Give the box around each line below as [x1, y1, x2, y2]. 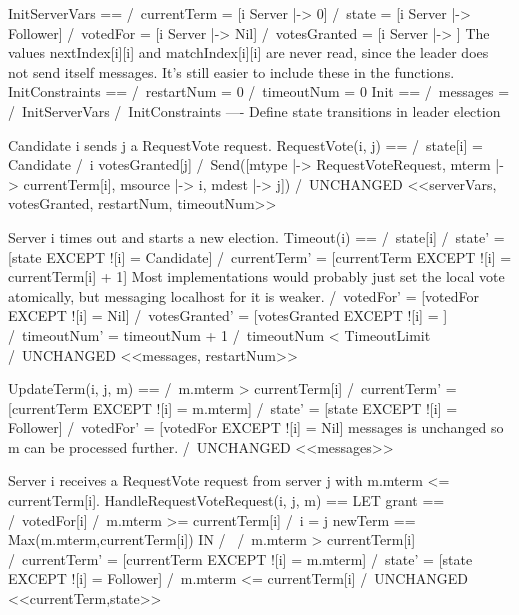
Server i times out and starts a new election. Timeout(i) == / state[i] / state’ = [8, 226, 505, 247]
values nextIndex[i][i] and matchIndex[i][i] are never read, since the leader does [8, 42, 489, 63]
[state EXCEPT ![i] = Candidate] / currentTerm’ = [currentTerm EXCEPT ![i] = [8, 246, 512, 267]
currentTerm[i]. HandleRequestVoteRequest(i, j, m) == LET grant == [8, 490, 445, 511]
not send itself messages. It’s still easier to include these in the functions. [8, 61, 455, 82]
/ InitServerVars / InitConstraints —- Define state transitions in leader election [8, 100, 501, 121]
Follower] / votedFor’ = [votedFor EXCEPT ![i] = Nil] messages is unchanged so [8, 417, 504, 438]
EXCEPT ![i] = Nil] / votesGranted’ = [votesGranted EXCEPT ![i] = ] [8, 305, 448, 326]
